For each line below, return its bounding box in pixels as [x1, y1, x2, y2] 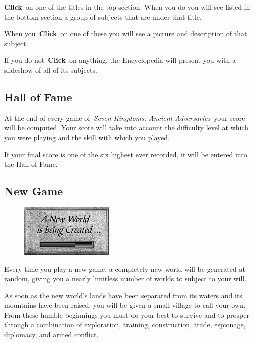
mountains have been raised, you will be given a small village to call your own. [4, 300, 246, 310]
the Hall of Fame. [4, 159, 58, 169]
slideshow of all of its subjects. [4, 64, 97, 75]
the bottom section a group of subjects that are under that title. [4, 11, 202, 22]
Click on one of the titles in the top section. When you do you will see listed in [4, 2, 250, 12]
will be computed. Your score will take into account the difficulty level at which [4, 122, 249, 133]
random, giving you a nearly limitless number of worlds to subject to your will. [4, 273, 247, 284]
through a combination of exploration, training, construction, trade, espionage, [4, 319, 246, 330]
